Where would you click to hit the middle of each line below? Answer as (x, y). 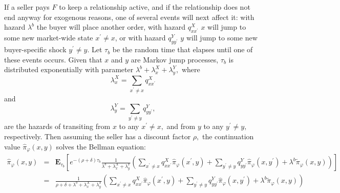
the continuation (228, 136)
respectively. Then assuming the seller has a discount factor (98, 136)
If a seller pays (27, 7)
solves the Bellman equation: (101, 146)
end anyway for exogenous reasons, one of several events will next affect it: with (129, 17)
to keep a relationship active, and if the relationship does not (155, 7)
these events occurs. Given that (53, 59)
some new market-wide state (49, 38)
